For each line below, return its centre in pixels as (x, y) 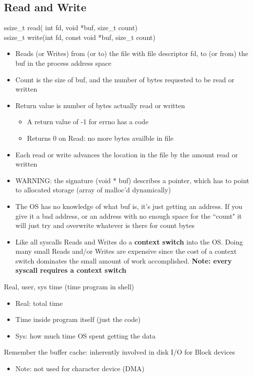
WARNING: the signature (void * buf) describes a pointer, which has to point (132, 180)
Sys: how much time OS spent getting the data (85, 335)
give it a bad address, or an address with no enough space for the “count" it (129, 216)
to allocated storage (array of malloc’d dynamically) (93, 190)
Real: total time (39, 303)
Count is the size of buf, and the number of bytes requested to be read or (125, 79)
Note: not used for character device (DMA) (80, 368)
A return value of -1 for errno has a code (88, 122)
